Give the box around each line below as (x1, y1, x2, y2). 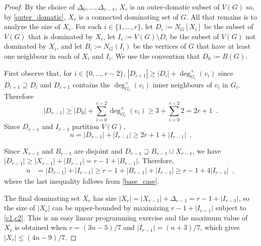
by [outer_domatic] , (4, 11, 66, 22)
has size (93, 192, 117, 203)
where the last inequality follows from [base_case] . (4, 175, 159, 186)
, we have (192, 145, 221, 156)
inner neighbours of (152, 79, 212, 89)
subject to (215, 202, 246, 213)
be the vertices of (133, 41, 187, 51)
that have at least (196, 41, 251, 51)
